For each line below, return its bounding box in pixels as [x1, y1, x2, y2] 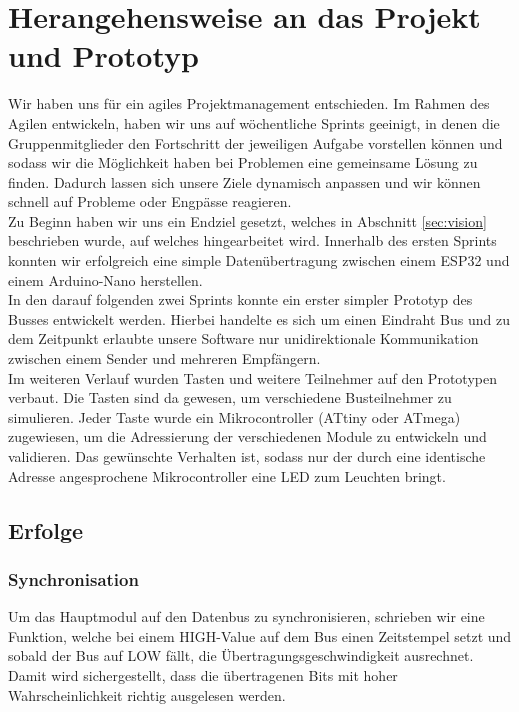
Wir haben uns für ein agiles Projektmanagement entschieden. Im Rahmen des [8, 93, 490, 114]
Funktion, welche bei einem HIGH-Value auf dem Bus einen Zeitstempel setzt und [8, 625, 512, 646]
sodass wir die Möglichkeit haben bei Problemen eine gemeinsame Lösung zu [8, 152, 478, 173]
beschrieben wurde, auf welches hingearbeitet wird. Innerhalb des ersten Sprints [8, 230, 497, 251]
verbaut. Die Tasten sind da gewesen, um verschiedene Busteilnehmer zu [8, 387, 452, 408]
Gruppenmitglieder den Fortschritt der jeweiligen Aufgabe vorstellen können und [8, 132, 503, 153]
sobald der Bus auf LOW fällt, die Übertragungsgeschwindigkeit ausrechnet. [8, 645, 474, 666]
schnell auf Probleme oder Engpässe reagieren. [8, 191, 292, 212]
